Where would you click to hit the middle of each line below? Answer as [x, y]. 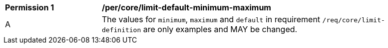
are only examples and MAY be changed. [220, 29]
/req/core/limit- [354, 20]
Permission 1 [30, 7]
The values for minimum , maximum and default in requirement [211, 19]
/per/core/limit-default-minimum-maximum [187, 7]
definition [122, 30]
